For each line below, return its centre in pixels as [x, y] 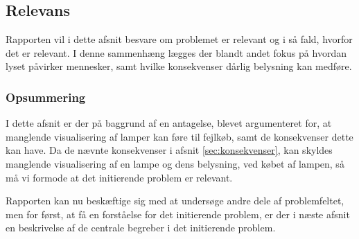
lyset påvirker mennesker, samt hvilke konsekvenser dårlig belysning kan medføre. [179, 66]
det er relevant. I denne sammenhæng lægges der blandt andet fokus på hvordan [176, 52]
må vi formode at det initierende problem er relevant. [119, 177]
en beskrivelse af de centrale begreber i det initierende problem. [141, 228]
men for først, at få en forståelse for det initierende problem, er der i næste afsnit [178, 214]
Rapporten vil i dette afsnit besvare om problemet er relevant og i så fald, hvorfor [179, 39]
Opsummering [46, 97]
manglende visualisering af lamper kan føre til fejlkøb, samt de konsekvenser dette [179, 136]
